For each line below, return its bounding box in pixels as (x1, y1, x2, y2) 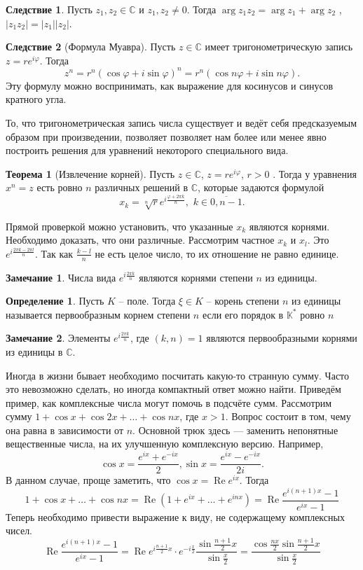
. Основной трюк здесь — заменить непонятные (132, 422, 338, 437)
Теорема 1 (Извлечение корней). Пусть (6, 166, 175, 181)
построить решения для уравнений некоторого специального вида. (6, 143, 289, 158)
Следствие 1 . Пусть (6, 2, 93, 16)
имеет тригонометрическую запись (205, 39, 353, 54)
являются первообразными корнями (206, 331, 357, 345)
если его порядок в (202, 307, 284, 321)
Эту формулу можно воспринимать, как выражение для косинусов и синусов (6, 78, 334, 92)
